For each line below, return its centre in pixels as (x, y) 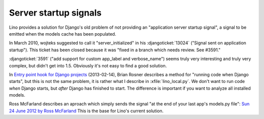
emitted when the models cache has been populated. (63, 34)
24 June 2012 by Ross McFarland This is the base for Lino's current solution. (86, 111)
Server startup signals (55, 13)
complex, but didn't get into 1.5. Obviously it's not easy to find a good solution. (88, 65)
